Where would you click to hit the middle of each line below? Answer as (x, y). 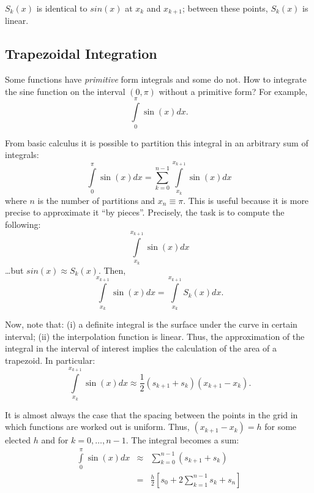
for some (281, 427)
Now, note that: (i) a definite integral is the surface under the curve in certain (151, 324)
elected (18, 440)
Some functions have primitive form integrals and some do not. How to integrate (156, 79)
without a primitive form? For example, (233, 91)
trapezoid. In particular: (50, 360)
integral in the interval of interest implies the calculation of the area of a (141, 348)
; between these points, (225, 8)
